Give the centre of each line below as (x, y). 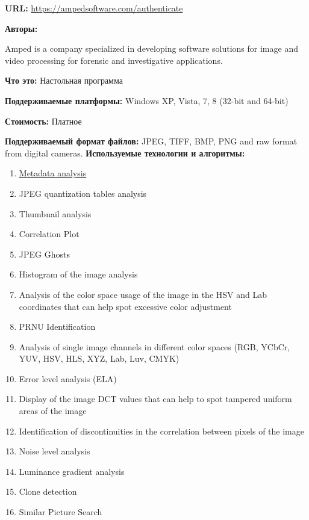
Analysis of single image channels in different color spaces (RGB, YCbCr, (154, 346)
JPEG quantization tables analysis (83, 193)
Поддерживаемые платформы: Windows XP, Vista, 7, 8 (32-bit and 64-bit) (147, 100)
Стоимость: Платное (43, 121)
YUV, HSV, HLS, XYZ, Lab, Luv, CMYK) (99, 358)
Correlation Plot (49, 234)
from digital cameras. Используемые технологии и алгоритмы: (125, 153)
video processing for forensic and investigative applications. (114, 60)
